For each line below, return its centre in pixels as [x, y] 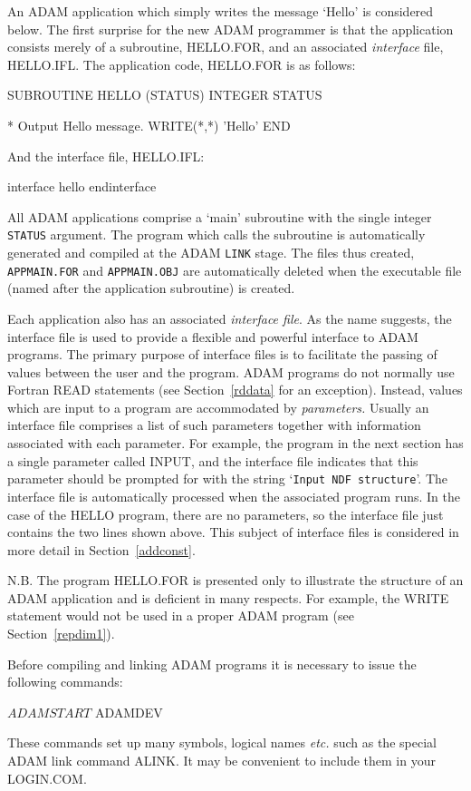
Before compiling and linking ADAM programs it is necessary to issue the [212, 664]
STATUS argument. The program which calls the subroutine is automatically [216, 234]
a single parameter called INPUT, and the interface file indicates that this [213, 460]
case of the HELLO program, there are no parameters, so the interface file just [226, 514]
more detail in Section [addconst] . [101, 549]
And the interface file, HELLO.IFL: [106, 156]
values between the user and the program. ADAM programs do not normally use [231, 371]
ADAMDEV [129, 712]
